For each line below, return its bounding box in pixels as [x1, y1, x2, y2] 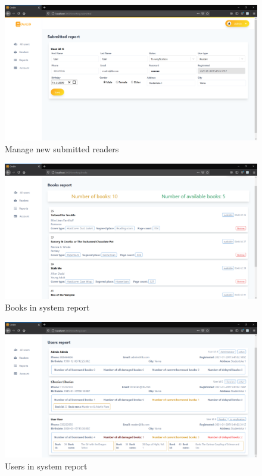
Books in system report [5, 301, 90, 314]
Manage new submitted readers [5, 142, 119, 155]
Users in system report [5, 459, 88, 472]
